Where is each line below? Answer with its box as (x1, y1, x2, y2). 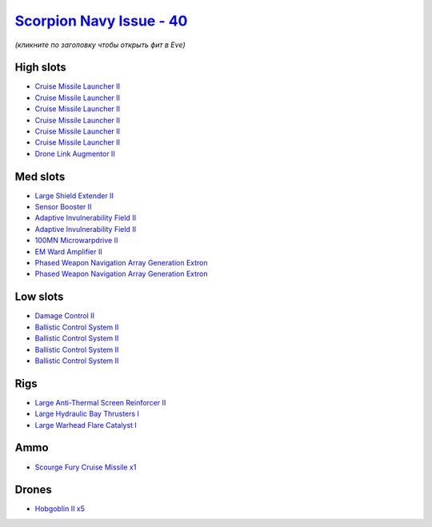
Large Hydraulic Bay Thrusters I (34, 409, 140, 419)
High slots (14, 61, 67, 74)
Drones (14, 483, 52, 497)
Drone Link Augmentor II (34, 149, 115, 158)
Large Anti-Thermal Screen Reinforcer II (34, 397, 166, 407)
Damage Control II (34, 311, 95, 321)
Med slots (14, 170, 66, 183)
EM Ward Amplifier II (34, 246, 103, 256)
